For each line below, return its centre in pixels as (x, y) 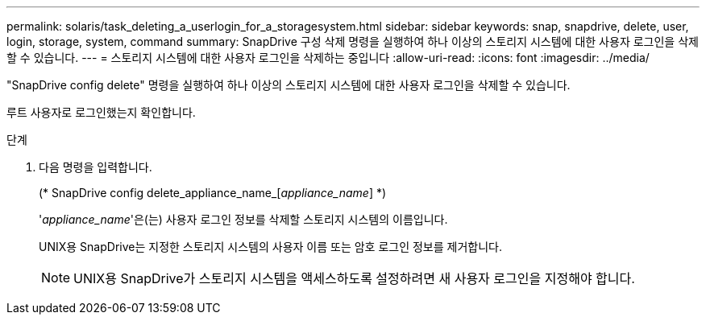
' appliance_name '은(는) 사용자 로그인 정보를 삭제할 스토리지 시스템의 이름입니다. (243, 219)
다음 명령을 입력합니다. (96, 167)
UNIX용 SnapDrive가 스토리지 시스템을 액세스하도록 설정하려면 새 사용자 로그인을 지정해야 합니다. (354, 278)
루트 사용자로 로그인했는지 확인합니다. (101, 112)
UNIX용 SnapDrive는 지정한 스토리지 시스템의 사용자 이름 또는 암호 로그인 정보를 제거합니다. (271, 247)
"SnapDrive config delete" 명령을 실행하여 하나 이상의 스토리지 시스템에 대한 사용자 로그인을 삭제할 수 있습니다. (289, 85)
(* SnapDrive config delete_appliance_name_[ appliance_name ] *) (213, 193)
